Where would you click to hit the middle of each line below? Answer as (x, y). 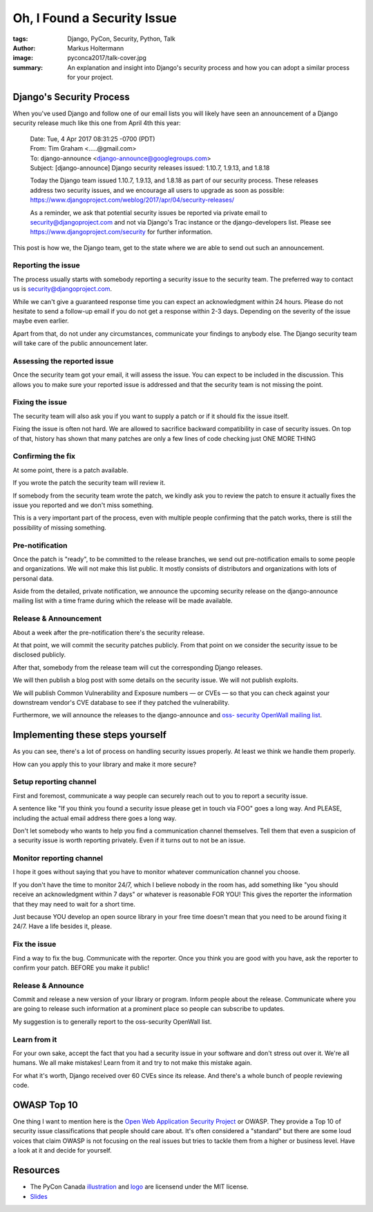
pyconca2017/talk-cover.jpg (107, 58)
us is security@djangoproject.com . (63, 289)
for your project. (90, 77)
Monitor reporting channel (58, 858)
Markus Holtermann (96, 48)
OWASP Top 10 (46, 1105)
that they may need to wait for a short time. (74, 904)
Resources (36, 1170)
